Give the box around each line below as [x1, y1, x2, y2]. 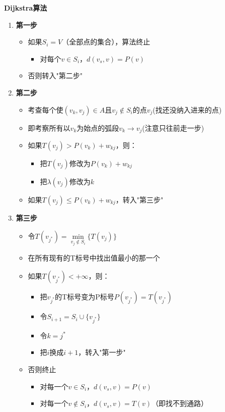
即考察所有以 [28, 122, 70, 133]
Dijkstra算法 [4, 3, 47, 13]
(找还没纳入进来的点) [153, 104, 222, 115]
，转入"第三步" [115, 194, 164, 205]
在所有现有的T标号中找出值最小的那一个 [28, 252, 160, 263]
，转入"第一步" [78, 347, 126, 357]
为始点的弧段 [77, 122, 119, 133]
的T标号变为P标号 [55, 291, 114, 302]
